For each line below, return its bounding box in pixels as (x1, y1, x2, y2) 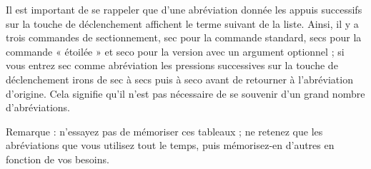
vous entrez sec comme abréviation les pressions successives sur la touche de (6, 58, 338, 73)
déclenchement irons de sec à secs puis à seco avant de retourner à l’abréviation (6, 71, 353, 86)
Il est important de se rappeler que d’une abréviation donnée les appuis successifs (6, 2, 362, 16)
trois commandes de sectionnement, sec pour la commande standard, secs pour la (6, 30, 362, 45)
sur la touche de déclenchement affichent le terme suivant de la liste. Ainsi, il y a (6, 16, 359, 31)
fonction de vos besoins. (6, 151, 109, 166)
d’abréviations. (6, 100, 70, 115)
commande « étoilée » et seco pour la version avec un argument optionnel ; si (6, 43, 345, 58)
